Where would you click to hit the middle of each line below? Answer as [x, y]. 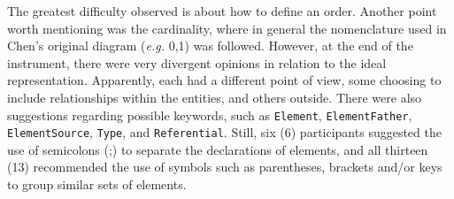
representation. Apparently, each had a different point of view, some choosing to [224, 80]
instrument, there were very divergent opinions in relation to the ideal [197, 62]
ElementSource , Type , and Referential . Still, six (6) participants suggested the [224, 132]
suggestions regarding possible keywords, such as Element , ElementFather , [210, 115]
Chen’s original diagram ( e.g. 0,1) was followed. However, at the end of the [210, 46]
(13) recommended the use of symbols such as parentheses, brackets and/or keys [225, 167]
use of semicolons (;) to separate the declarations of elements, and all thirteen [218, 149]
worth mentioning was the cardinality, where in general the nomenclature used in [227, 28]
